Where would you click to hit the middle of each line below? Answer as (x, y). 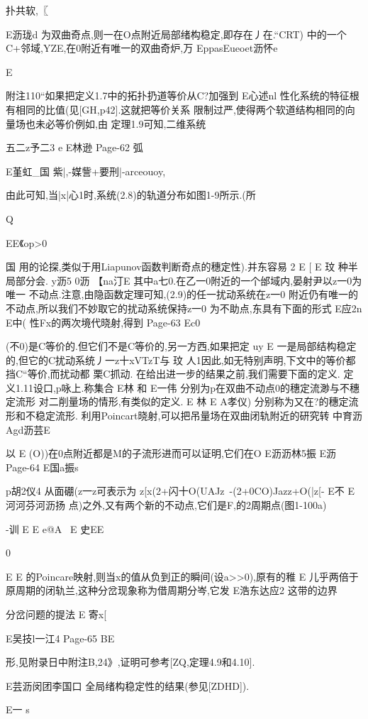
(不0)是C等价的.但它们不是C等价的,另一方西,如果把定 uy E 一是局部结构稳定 (181, 346)
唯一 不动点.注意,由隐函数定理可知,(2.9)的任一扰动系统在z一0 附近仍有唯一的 (182, 294)
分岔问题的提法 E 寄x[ (56, 614)
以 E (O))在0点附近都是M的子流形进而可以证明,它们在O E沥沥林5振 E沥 (171, 453)
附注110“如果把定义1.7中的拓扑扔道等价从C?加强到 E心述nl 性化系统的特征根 (183, 95)
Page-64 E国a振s (42, 467)
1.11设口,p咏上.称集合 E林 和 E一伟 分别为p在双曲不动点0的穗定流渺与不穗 (187, 387)
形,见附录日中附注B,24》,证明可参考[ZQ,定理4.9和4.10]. (130, 662)
